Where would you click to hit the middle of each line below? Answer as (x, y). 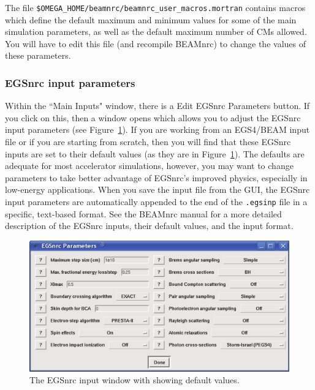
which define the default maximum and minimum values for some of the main (151, 19)
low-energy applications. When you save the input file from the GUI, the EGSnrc (157, 189)
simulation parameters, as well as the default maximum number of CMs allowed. (156, 32)
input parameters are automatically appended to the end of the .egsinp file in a (156, 201)
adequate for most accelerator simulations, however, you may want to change (149, 166)
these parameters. (38, 55)
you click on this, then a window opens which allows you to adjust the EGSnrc (153, 117)
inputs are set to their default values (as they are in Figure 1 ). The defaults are (155, 153)
